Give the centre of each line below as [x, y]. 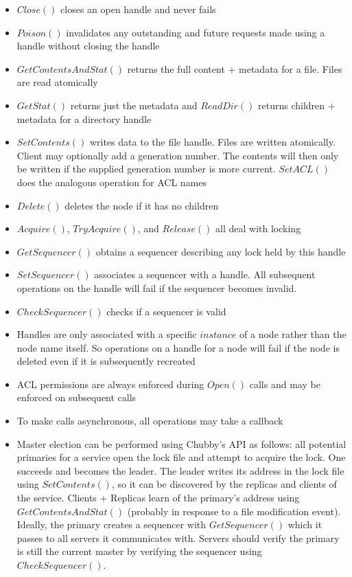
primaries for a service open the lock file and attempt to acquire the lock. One [181, 457]
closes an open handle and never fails [138, 9]
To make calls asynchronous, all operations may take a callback [150, 421]
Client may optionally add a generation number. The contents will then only [178, 155]
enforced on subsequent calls [77, 397]
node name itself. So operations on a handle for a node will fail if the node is [178, 347]
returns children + [297, 105]
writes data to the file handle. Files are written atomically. [212, 142]
